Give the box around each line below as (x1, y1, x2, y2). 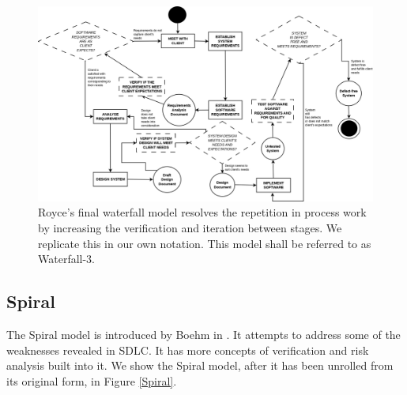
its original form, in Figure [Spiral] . (6, 372, 177, 389)
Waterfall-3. (38, 250, 96, 267)
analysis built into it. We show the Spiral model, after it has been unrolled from (6, 357, 394, 374)
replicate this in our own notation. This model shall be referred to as (38, 235, 371, 251)
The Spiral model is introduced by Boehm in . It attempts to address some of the (6, 325, 401, 342)
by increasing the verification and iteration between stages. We (38, 219, 342, 235)
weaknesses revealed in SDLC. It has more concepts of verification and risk (6, 341, 369, 358)
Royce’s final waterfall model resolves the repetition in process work (38, 204, 367, 220)
